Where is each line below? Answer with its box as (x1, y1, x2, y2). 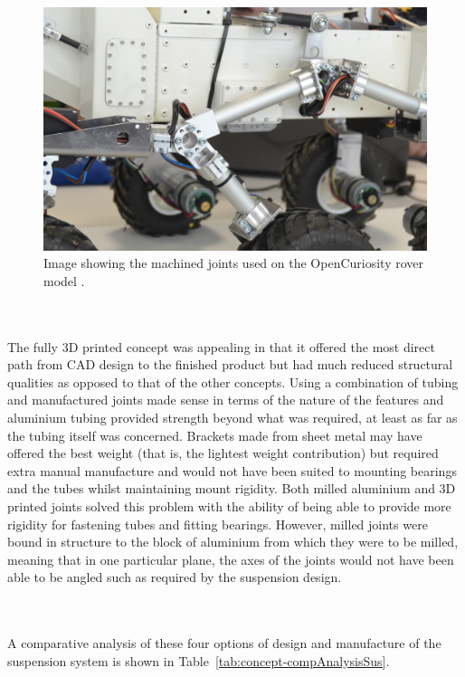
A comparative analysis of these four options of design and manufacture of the (7, 634, 441, 653)
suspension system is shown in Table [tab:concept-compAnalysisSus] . (7, 651, 390, 670)
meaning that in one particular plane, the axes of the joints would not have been (7, 549, 454, 568)
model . (43, 271, 85, 290)
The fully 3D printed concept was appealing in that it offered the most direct (7, 337, 435, 356)
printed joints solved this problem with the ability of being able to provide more (7, 497, 451, 516)
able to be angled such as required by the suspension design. (7, 567, 342, 586)
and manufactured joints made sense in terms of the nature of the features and (7, 390, 444, 409)
